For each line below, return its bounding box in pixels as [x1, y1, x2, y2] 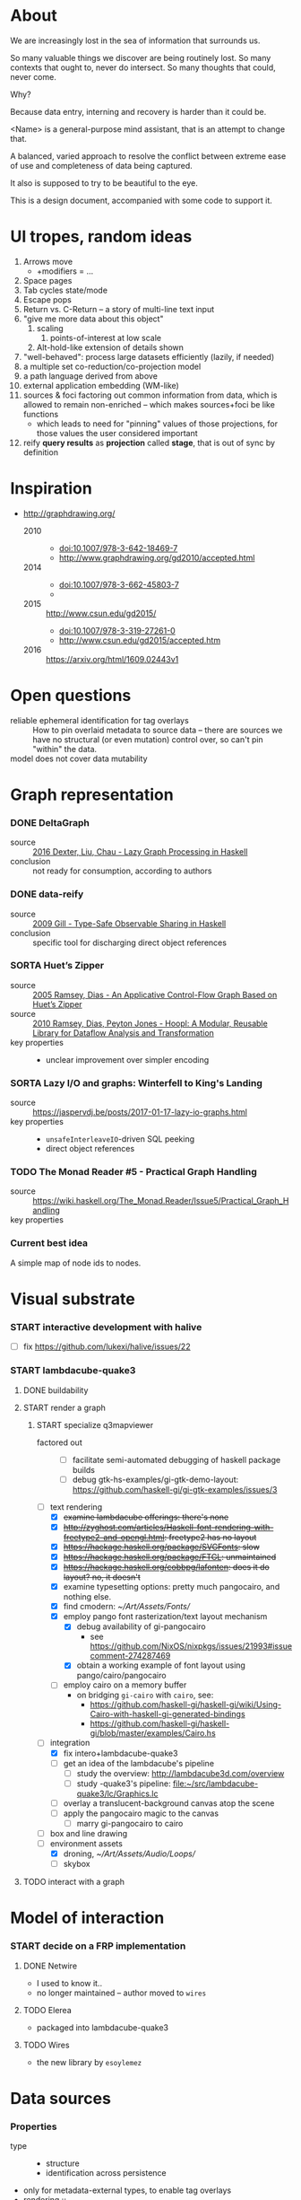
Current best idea [10, 1237, 89, 1249]
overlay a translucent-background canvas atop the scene [63, 1797, 275, 1809]
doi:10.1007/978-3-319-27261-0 [58, 625, 176, 635]
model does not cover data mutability [10, 753, 148, 764]
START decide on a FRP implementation [10, 1940, 186, 1952]
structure [45, 2158, 80, 2169]
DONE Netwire [22, 1960, 78, 1971]
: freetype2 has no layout [164, 1531, 257, 1542]
